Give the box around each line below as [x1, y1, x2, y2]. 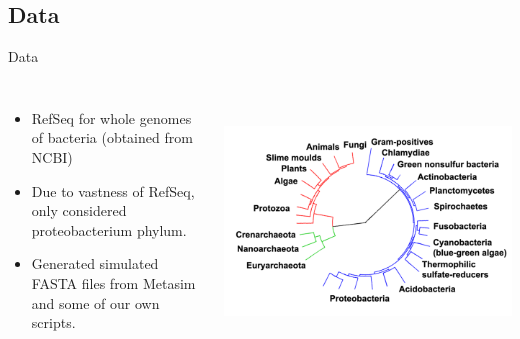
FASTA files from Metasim [31, 272, 196, 293]
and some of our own [31, 292, 160, 313]
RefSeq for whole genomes [31, 107, 192, 128]
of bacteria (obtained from [31, 127, 193, 148]
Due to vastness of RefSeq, [31, 180, 195, 201]
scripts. [31, 312, 76, 333]
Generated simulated [31, 253, 159, 274]
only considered [31, 200, 127, 221]
